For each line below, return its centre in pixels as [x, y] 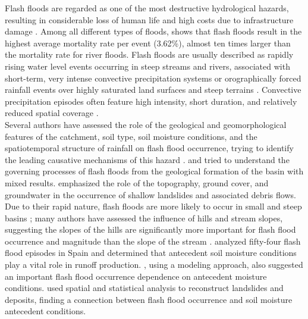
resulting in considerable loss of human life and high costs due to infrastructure [149, 19]
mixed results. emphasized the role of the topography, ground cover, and [137, 182]
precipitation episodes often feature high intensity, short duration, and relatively [151, 101]
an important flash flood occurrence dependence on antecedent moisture [136, 276]
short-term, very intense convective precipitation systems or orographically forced [153, 78]
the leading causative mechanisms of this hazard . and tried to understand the [147, 159]
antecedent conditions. [45, 311]
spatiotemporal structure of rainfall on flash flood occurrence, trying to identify [149, 148]
